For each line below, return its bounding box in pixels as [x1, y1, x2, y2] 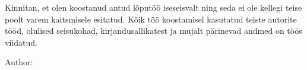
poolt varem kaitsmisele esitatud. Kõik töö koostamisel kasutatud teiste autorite [5, 12, 297, 25]
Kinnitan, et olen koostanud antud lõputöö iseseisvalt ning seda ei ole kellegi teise [5, 1, 302, 13]
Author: [5, 56, 33, 68]
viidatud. [5, 36, 37, 48]
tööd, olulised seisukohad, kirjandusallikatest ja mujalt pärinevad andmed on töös [5, 24, 302, 37]
